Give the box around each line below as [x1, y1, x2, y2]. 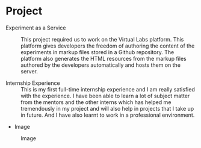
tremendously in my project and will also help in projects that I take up [20, 105, 194, 112]
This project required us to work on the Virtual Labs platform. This [20, 35, 184, 43]
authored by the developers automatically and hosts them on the [20, 61, 181, 69]
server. [20, 67, 39, 75]
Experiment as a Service [5, 24, 66, 31]
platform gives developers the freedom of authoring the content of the [20, 42, 195, 49]
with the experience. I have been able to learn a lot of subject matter [20, 92, 190, 99]
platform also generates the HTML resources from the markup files [20, 55, 187, 62]
